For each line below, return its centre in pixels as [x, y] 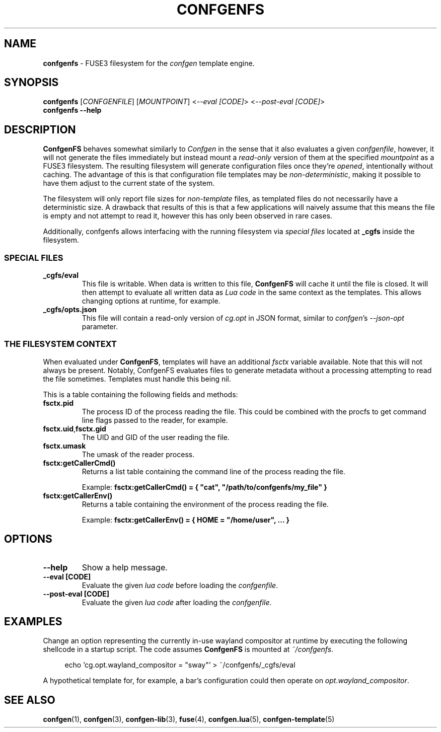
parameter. [100, 327]
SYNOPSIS [31, 83]
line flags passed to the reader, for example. [155, 420]
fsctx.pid [58, 403]
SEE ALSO [30, 700]
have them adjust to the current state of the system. [129, 183]
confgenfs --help [72, 110]
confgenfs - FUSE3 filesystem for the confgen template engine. [149, 63]
